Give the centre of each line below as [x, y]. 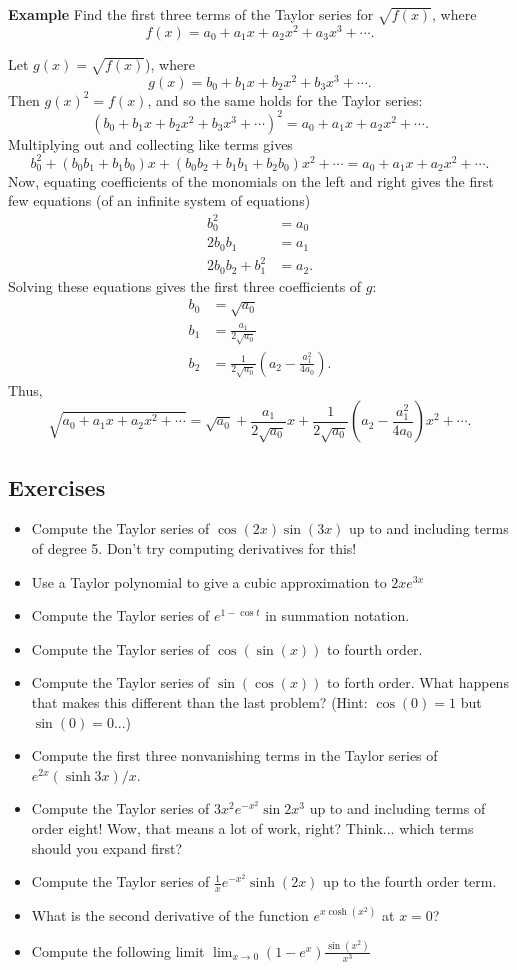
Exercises [57, 486]
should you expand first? [107, 847]
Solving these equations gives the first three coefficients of [185, 285]
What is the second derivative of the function [170, 914]
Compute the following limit [118, 950]
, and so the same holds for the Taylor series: [285, 99]
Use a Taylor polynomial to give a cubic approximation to [209, 581]
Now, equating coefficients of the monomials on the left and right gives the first [251, 180]
